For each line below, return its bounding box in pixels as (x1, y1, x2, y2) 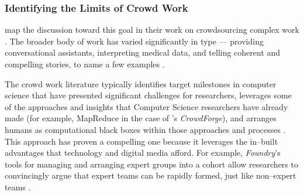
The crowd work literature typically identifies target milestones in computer (5, 77, 277, 90)
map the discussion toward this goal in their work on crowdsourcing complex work (5, 23, 299, 36)
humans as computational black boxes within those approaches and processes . (5, 123, 286, 135)
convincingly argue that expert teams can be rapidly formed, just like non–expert (5, 169, 296, 182)
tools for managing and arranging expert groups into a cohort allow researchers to (5, 158, 298, 170)
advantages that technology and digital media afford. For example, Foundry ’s (5, 146, 281, 159)
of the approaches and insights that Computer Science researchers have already (5, 100, 288, 112)
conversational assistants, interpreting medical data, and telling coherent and (5, 46, 281, 59)
